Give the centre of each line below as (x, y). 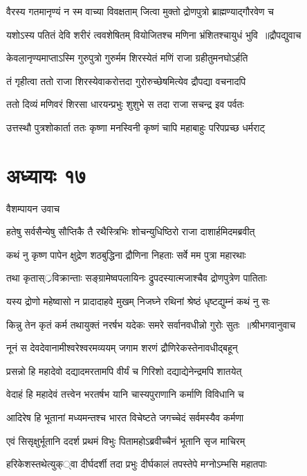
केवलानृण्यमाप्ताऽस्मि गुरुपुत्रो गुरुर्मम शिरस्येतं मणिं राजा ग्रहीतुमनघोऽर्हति (127, 58)
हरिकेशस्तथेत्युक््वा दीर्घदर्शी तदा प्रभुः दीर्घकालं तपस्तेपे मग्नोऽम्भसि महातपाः (137, 464)
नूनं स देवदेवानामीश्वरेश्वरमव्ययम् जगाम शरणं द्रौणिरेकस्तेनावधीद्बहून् (122, 348)
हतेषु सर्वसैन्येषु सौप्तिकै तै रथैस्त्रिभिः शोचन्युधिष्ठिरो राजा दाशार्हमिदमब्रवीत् (131, 231)
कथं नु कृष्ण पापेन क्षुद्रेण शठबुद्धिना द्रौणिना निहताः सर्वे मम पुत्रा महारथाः (126, 254)
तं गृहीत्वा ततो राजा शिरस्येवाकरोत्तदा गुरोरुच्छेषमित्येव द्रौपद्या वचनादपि (126, 81)
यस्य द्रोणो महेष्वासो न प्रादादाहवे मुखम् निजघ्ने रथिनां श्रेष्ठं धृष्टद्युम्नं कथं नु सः (138, 301)
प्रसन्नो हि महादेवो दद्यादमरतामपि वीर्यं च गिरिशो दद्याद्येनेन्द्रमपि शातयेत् (124, 370)
